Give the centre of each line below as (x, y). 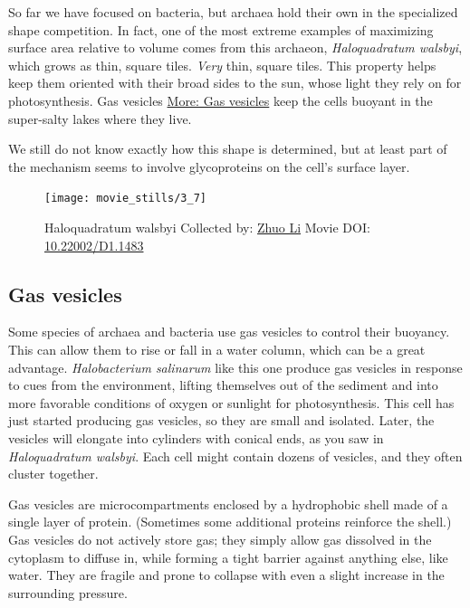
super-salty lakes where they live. (100, 118)
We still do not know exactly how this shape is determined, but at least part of (228, 149)
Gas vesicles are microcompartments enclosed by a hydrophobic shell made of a (228, 503)
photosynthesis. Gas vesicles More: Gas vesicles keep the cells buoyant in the (221, 100)
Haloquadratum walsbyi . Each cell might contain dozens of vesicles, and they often (235, 456)
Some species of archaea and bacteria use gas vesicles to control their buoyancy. (229, 332)
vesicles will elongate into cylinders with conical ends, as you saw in (196, 437)
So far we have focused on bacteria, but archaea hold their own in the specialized (233, 12)
